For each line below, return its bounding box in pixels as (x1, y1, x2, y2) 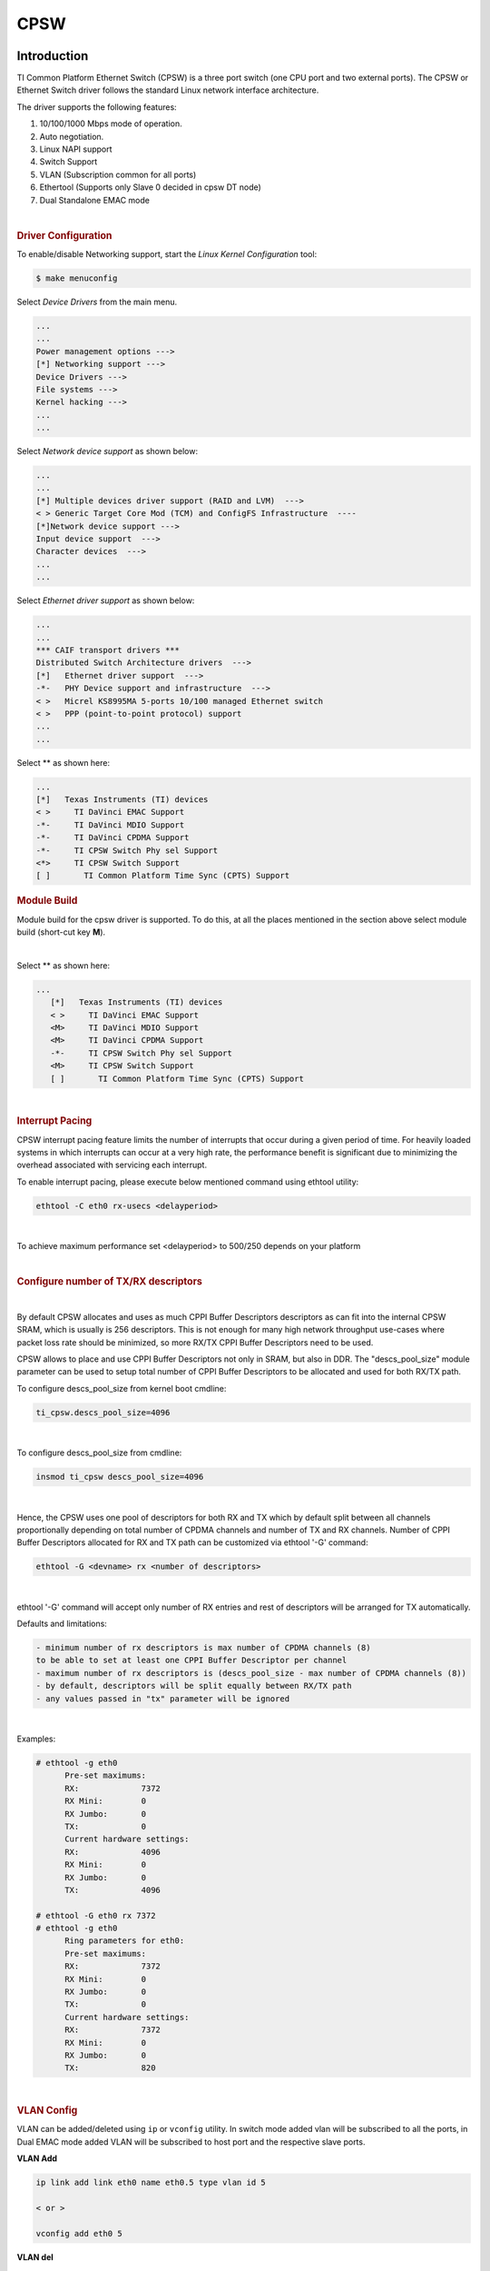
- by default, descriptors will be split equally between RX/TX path (35, 1681, 352, 1691)
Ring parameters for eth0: (64, 1936, 185, 1946)
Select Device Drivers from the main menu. (16, 296, 178, 307)
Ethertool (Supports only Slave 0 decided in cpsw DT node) (39, 182, 262, 193)
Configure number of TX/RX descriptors (16, 1275, 203, 1288)
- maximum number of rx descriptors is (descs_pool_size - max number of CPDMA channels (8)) (35, 1668, 467, 1678)
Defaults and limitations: (16, 1618, 108, 1630)
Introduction (16, 48, 89, 64)
